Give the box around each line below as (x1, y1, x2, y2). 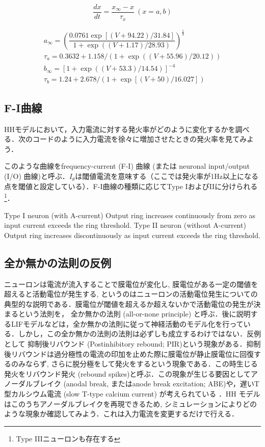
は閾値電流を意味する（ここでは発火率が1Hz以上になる (75, 171, 258, 181)
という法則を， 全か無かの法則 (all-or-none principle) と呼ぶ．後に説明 (18, 308, 251, 319)
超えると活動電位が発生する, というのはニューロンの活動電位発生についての (4, 288, 258, 299)
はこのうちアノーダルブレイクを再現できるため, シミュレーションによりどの (4, 398, 257, 409)
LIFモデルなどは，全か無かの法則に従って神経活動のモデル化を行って (11, 318, 244, 329)
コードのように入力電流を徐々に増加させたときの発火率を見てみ (32, 134, 247, 144)
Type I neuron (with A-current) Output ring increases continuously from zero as (4, 209, 255, 220)
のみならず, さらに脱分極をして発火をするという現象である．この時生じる (11, 358, 258, 369)
